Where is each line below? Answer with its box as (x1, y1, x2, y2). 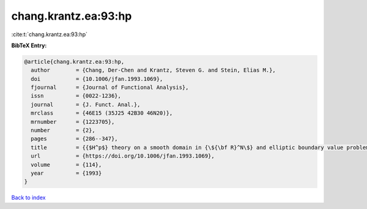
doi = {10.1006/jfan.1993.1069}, (31, 75, 163, 82)
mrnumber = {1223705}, (31, 118, 115, 125)
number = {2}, (31, 127, 96, 134)
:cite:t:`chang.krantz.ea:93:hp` (11, 31, 88, 38)
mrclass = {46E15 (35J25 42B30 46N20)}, (31, 110, 173, 116)
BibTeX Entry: (11, 42, 47, 49)
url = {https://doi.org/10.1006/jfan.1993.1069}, (31, 153, 215, 159)
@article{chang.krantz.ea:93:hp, (24, 58, 125, 65)
